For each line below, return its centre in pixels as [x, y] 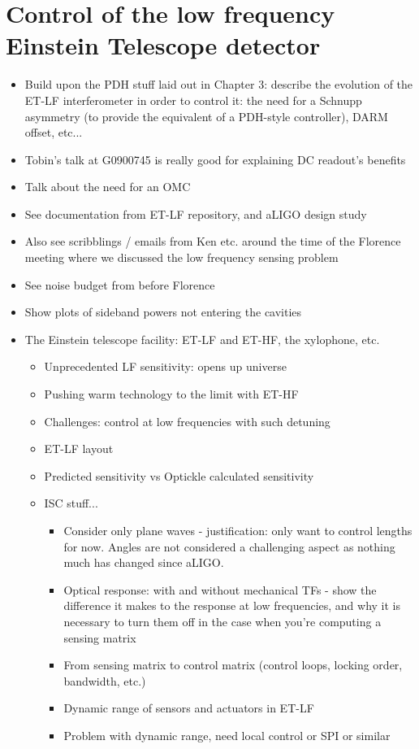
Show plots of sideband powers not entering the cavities [163, 312]
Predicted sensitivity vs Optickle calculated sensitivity [179, 475]
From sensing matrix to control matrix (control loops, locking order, [233, 665]
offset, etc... [54, 132]
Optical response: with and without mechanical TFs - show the [220, 589]
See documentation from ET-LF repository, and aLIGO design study [196, 213]
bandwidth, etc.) [105, 680]
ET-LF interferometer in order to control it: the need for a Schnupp [193, 100]
